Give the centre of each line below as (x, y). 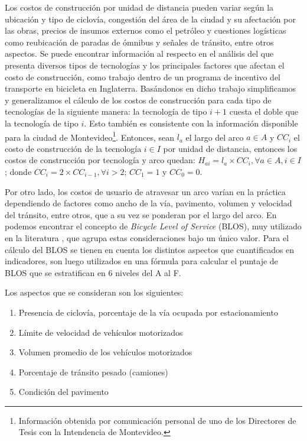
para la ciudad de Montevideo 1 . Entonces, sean (90, 136)
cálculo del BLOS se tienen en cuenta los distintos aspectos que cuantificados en (150, 249)
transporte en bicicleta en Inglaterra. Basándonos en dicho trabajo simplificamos (151, 88)
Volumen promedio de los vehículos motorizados (105, 352)
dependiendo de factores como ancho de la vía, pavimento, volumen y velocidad (148, 203)
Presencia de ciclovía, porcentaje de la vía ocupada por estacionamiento (148, 312)
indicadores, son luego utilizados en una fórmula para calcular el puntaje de (141, 261)
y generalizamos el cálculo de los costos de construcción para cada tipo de (138, 100)
